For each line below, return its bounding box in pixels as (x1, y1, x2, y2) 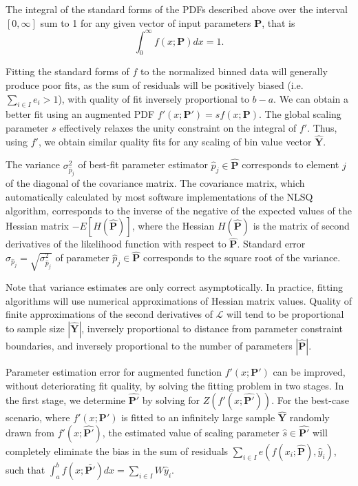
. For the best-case (271, 393, 349, 407)
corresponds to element (242, 157, 339, 172)
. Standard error (237, 236, 306, 251)
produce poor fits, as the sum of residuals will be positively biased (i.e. (6, 78, 304, 92)
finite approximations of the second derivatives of (6, 307, 213, 321)
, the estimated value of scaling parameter (102, 425, 280, 439)
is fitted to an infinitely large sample (121, 410, 275, 425)
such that (6, 462, 45, 476)
